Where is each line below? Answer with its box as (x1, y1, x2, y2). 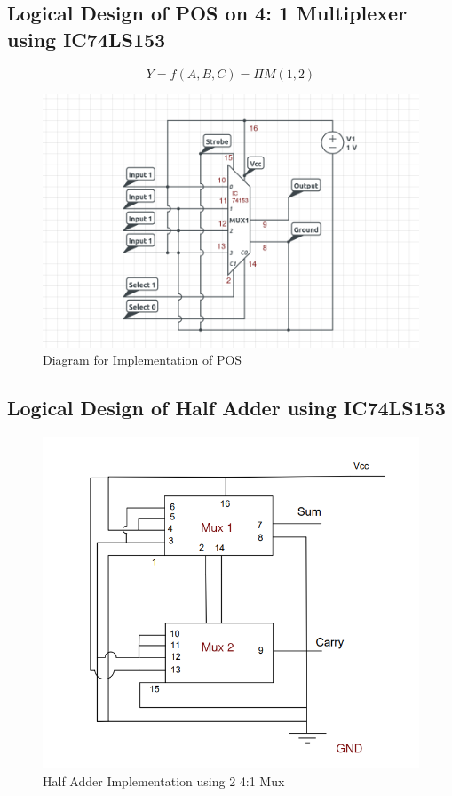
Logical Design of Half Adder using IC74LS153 (7, 394, 446, 422)
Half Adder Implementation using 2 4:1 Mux (43, 772, 285, 791)
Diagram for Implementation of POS (43, 350, 242, 369)
